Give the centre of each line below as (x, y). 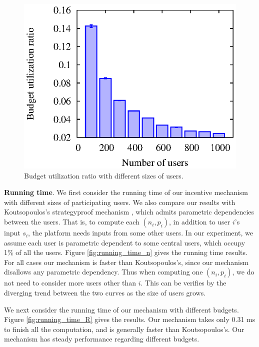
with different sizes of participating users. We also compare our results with (120, 202)
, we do (243, 272)
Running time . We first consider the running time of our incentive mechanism (126, 192)
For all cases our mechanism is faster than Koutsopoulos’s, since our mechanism (126, 262)
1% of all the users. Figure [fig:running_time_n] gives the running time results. (126, 252)
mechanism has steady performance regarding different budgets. (102, 339)
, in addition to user (200, 222)
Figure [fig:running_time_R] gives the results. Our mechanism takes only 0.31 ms (130, 319)
